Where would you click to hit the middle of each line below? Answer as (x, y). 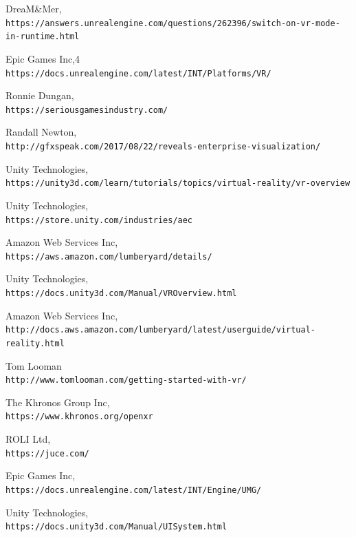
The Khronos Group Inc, (58, 402)
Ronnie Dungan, (40, 95)
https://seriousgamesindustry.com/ (87, 110)
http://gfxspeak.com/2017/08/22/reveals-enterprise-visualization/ (163, 147)
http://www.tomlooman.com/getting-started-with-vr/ (126, 380)
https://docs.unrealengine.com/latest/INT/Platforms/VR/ (138, 73)
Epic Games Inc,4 (43, 58)
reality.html (35, 343)
